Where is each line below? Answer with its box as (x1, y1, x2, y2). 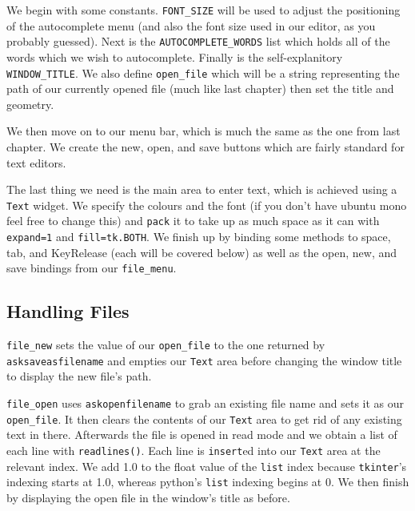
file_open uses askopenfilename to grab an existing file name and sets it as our (6, 395, 405, 412)
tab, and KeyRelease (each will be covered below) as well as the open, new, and (6, 243, 397, 260)
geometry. (6, 95, 54, 112)
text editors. (6, 154, 66, 171)
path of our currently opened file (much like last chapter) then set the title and (6, 80, 394, 97)
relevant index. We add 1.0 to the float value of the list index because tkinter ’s (6, 457, 407, 474)
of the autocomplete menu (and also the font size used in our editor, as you (6, 17, 376, 34)
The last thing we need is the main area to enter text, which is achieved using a (6, 181, 397, 198)
